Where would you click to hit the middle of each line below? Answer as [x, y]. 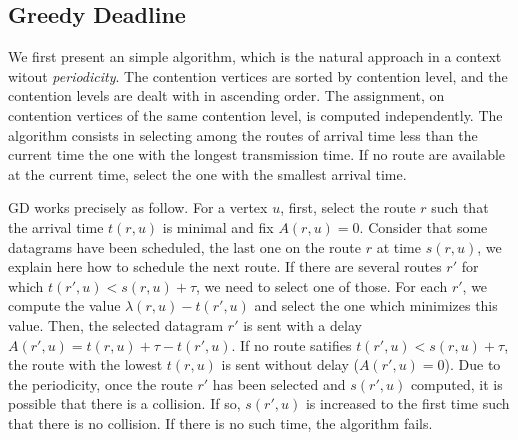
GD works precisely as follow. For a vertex [138, 207]
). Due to [472, 364]
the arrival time [56, 226]
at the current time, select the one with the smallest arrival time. [207, 173]
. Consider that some [423, 226]
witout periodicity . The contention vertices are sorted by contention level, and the [258, 75]
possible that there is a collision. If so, [124, 403]
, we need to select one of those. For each [322, 285]
